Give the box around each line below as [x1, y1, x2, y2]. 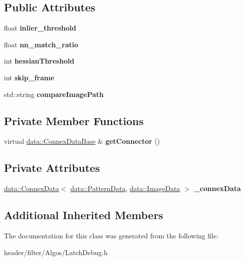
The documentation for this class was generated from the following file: [4, 230, 218, 240]
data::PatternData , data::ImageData [70, 183, 180, 194]
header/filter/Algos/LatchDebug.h [4, 247, 108, 257]
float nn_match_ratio [4, 39, 78, 49]
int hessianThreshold [4, 56, 74, 66]
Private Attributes [4, 160, 100, 175]
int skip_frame [4, 72, 55, 82]
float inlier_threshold [4, 23, 76, 33]
